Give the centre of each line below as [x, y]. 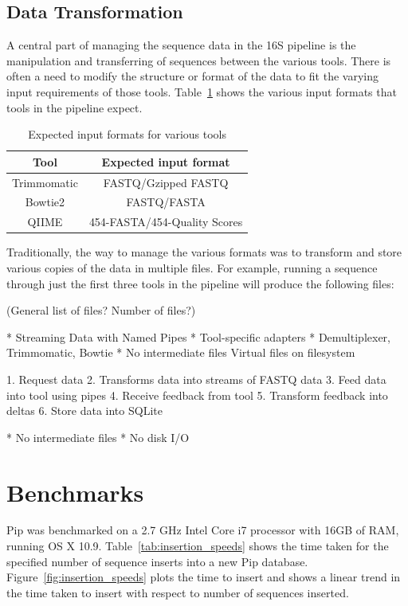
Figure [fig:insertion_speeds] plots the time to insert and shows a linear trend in [204, 577]
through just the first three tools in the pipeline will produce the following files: [200, 283]
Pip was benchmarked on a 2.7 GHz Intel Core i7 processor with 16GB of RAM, [203, 530]
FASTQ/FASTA [166, 202]
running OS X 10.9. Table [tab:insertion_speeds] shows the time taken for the [198, 546]
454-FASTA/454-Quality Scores [166, 222]
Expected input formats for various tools [127, 134]
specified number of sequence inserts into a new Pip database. [157, 561]
